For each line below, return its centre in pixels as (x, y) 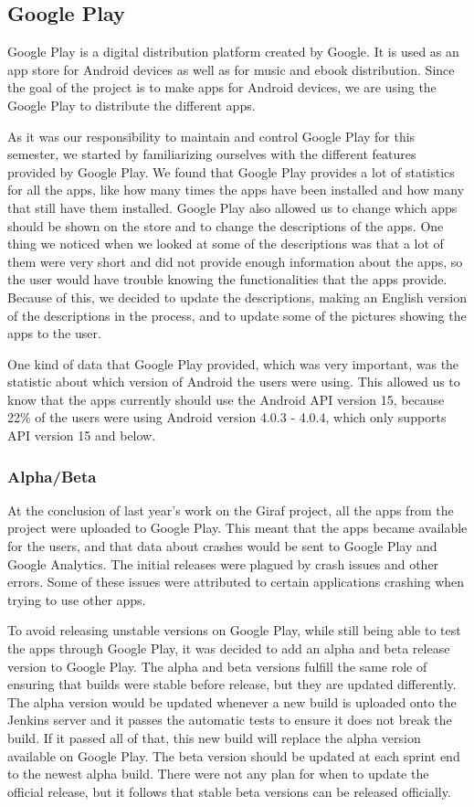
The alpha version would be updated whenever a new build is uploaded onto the (232, 701)
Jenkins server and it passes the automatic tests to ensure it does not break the (230, 720)
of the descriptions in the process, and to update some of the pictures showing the (237, 315)
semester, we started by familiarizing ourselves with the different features (212, 154)
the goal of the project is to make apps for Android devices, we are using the (222, 87)
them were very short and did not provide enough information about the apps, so (235, 261)
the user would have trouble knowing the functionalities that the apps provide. (227, 279)
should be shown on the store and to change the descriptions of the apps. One (226, 225)
